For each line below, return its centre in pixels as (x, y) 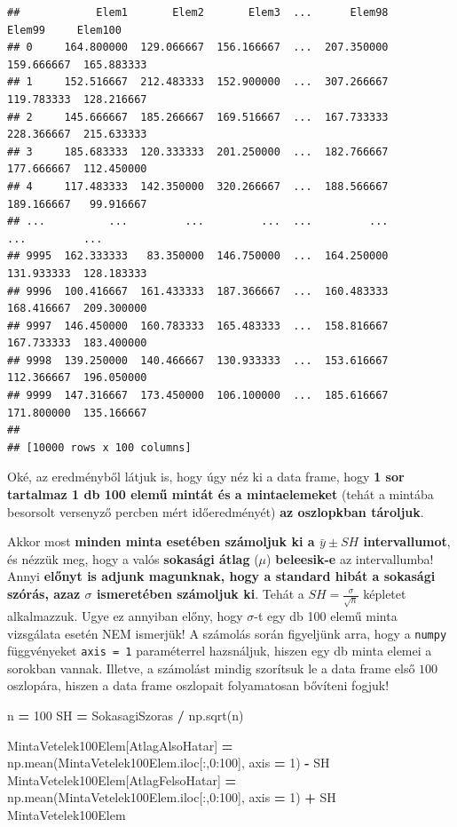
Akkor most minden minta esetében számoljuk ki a (161, 541)
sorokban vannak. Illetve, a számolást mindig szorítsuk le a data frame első (211, 668)
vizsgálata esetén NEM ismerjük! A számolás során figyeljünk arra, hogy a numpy (227, 633)
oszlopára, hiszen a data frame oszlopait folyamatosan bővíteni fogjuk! (198, 685)
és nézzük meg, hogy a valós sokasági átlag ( (133, 558)
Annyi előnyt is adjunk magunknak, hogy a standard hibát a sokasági (221, 576)
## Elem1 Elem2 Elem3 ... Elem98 (198, 12)
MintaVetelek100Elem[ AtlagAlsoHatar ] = (120, 745)
